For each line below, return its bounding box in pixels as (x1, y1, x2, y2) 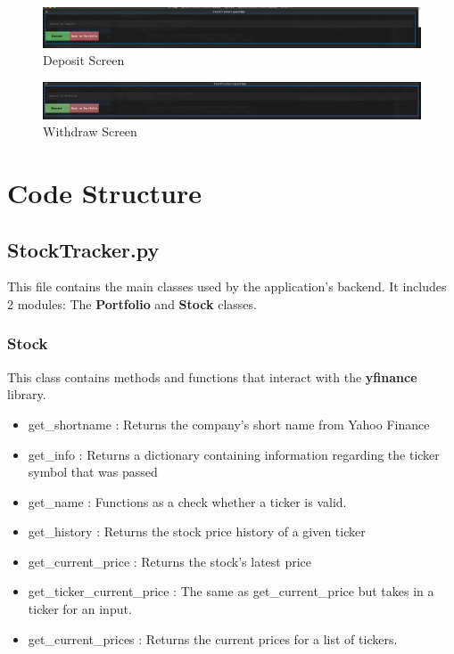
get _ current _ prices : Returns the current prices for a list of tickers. (28, 629, 398, 648)
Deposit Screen (43, 51, 125, 69)
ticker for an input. (28, 600, 132, 618)
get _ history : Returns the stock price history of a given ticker (28, 522, 366, 541)
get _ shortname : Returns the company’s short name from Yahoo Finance (28, 414, 430, 433)
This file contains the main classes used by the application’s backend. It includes (7, 277, 447, 296)
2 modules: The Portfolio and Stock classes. (7, 294, 257, 313)
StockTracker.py (7, 235, 160, 263)
